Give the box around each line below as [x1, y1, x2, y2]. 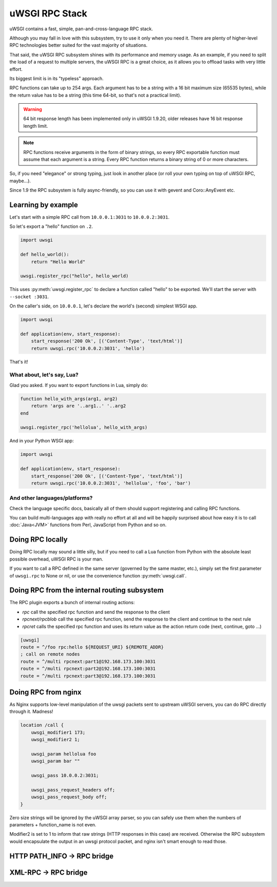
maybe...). [9, 178, 31, 184]
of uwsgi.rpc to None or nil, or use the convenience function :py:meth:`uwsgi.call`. [9, 572, 187, 579]
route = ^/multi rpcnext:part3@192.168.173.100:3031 [20, 673, 156, 679]
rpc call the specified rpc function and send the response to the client [22, 609, 170, 615]
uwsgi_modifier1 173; [31, 729, 86, 735]
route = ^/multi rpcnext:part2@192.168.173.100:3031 [20, 666, 156, 672]
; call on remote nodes [20, 651, 81, 657]
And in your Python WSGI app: [9, 438, 74, 444]
